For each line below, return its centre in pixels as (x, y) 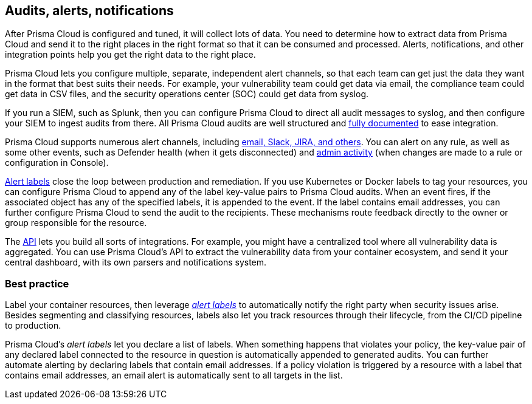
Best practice (37, 283)
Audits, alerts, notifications (89, 11)
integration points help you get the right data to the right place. (130, 55)
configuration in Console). (57, 163)
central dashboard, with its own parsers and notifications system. (136, 262)
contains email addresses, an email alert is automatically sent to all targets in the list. (174, 375)
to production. (33, 326)
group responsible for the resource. (76, 223)
